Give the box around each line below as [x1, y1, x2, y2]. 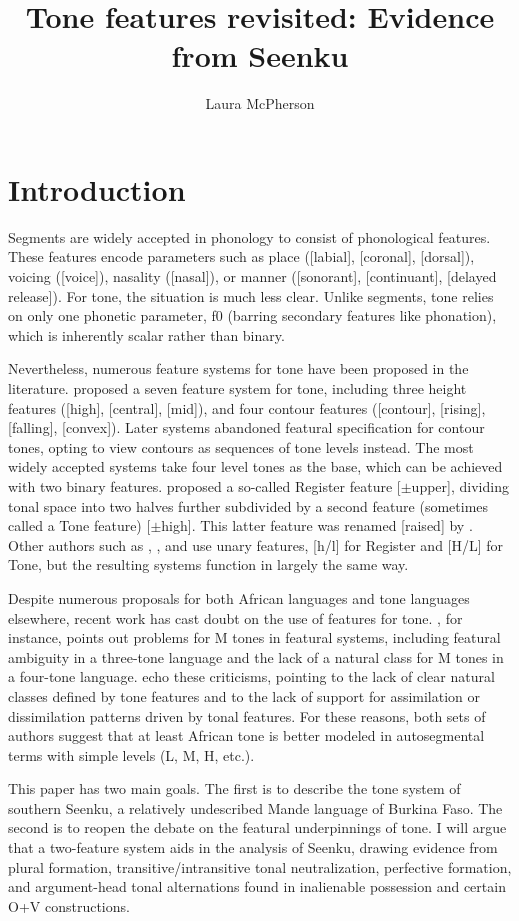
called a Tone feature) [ [8, 515, 151, 536]
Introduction [8, 168, 186, 209]
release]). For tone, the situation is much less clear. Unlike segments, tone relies [8, 285, 494, 306]
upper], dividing [411, 475, 509, 496]
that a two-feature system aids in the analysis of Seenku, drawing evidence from [8, 837, 498, 858]
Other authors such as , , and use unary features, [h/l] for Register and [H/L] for [8, 534, 504, 555]
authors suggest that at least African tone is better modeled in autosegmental [8, 725, 485, 746]
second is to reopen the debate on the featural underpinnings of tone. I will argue [8, 817, 507, 838]
